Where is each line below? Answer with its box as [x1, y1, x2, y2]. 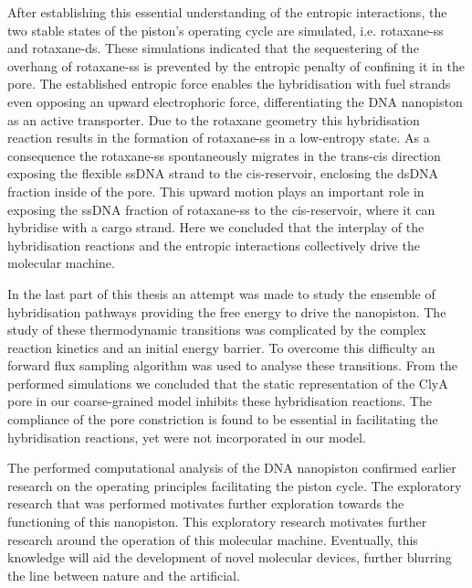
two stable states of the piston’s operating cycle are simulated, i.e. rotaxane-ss [7, 20, 444, 39]
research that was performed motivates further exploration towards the [7, 494, 404, 513]
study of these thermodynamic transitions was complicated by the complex [7, 320, 426, 339]
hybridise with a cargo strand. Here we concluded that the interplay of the [7, 218, 425, 237]
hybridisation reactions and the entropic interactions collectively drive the [7, 235, 420, 254]
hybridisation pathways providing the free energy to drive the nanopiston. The [7, 302, 446, 321]
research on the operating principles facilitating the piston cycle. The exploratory [7, 476, 462, 495]
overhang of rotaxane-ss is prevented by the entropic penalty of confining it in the [7, 56, 465, 75]
